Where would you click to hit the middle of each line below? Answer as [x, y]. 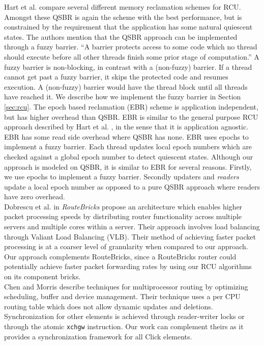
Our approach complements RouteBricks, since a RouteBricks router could [120, 256]
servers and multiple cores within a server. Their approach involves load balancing [132, 227]
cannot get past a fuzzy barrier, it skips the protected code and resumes [116, 77]
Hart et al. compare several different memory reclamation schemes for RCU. [123, 7]
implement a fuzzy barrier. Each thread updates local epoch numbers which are [128, 147]
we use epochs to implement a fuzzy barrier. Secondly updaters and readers [122, 177]
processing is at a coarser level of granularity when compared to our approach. [126, 246]
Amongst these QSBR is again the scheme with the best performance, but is [123, 17]
